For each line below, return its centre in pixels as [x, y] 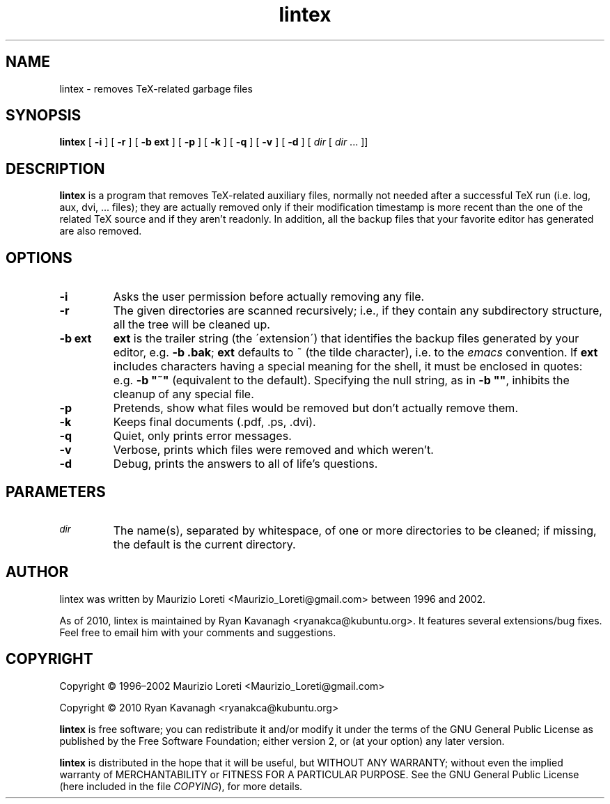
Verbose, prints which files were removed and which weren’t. [273, 450]
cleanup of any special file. [183, 394]
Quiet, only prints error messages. [202, 436]
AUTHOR [37, 572]
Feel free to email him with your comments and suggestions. [198, 632]
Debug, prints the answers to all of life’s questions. [245, 464]
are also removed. [101, 231]
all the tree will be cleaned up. [191, 325]
